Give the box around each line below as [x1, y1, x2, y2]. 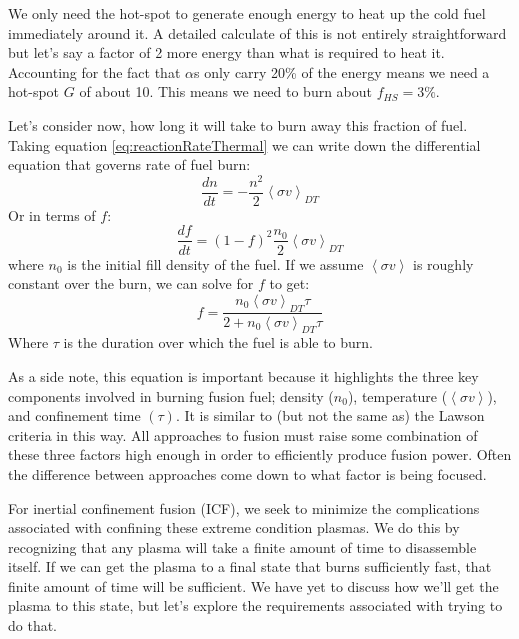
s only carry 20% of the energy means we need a [193, 61, 490, 82]
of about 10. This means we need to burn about [79, 81, 373, 102]
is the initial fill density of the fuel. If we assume [67, 253, 364, 274]
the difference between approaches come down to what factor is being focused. [8, 463, 487, 484]
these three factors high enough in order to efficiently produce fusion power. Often [8, 444, 512, 465]
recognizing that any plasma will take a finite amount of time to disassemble [8, 536, 477, 557]
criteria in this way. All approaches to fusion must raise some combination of [8, 424, 478, 445]
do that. [8, 615, 58, 636]
